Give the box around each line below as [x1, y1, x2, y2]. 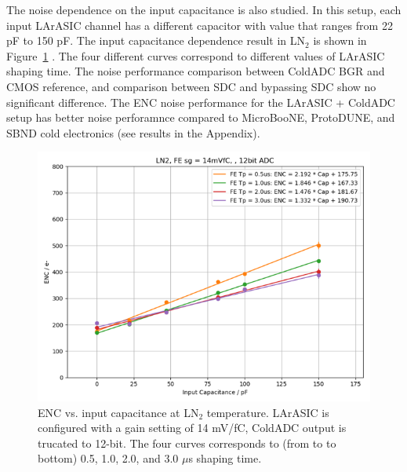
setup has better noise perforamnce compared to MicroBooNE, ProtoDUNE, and [6, 109, 395, 126]
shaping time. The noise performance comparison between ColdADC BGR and [6, 63, 385, 79]
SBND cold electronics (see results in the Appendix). [6, 124, 260, 141]
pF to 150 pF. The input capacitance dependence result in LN [6, 32, 306, 49]
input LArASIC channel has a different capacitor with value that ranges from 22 [6, 16, 393, 33]
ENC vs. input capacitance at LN [38, 404, 199, 420]
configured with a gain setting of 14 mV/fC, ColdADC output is [38, 419, 347, 436]
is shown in [313, 32, 367, 49]
